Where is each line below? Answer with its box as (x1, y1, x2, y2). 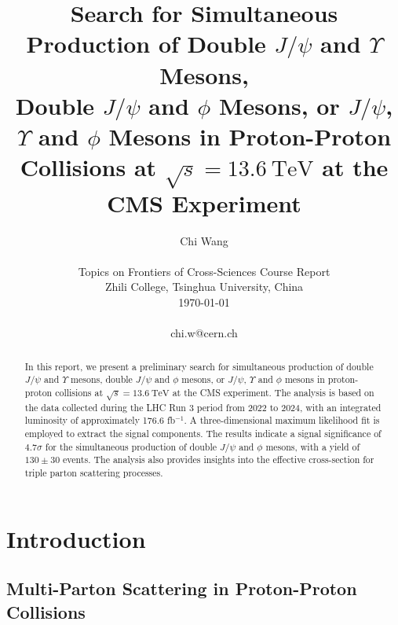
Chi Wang (180, 232, 228, 248)
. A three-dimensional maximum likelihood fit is (184, 414, 380, 427)
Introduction (6, 522, 146, 554)
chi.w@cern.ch (170, 325, 238, 341)
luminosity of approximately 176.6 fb (24, 414, 176, 427)
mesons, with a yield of (265, 439, 360, 453)
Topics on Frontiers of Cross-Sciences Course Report (78, 263, 330, 279)
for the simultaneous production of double (45, 439, 217, 453)
